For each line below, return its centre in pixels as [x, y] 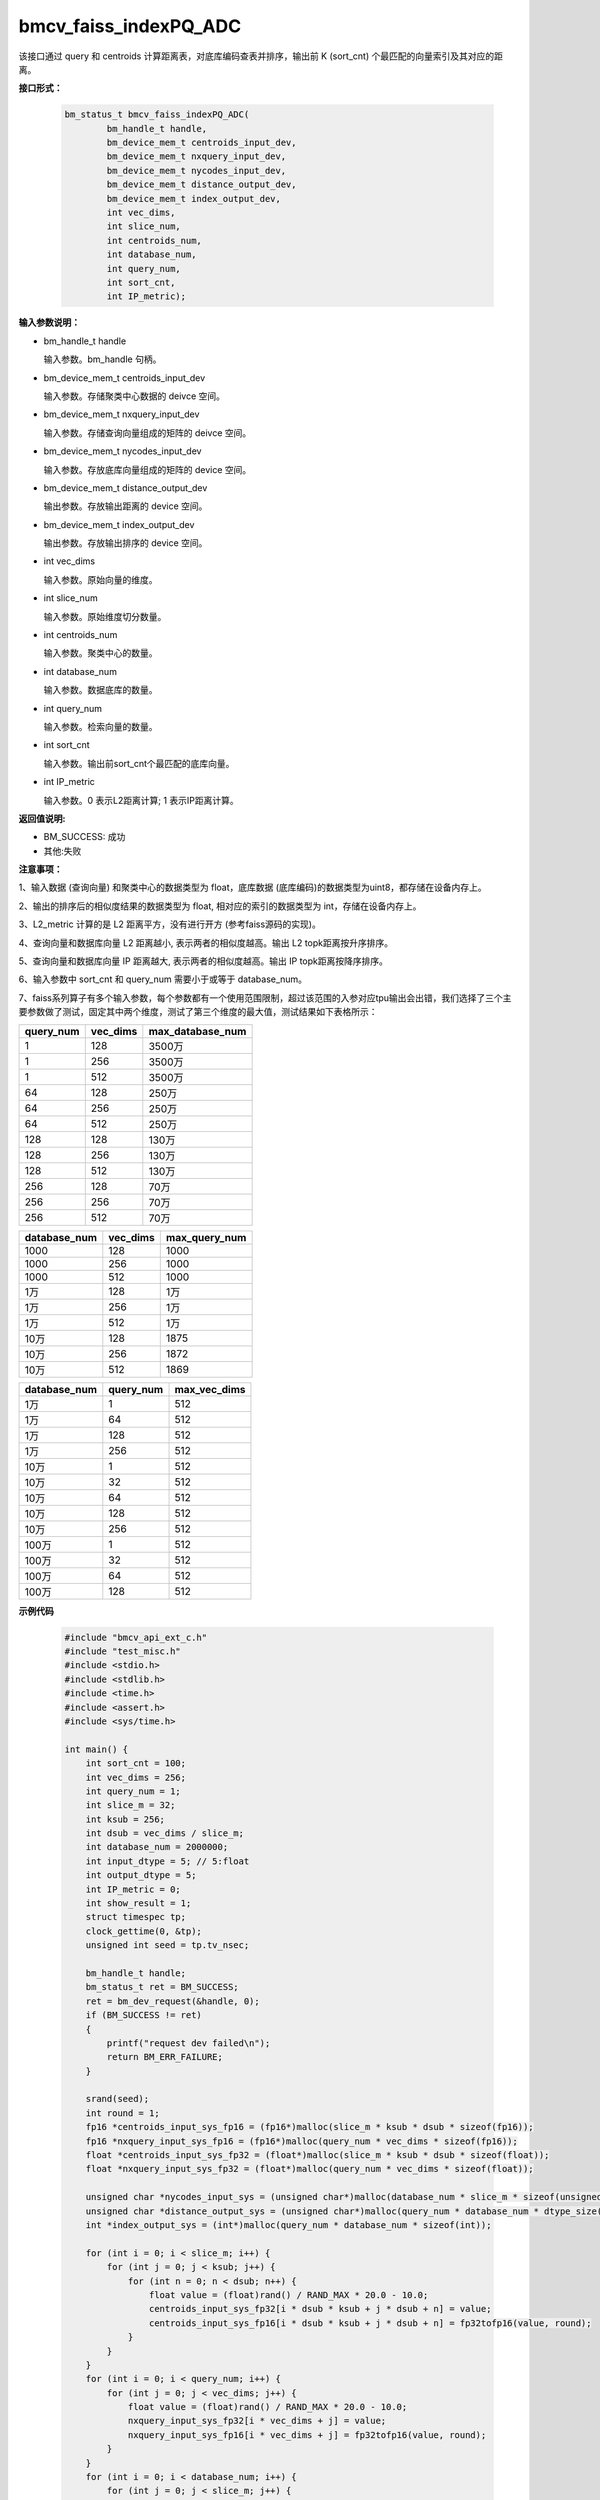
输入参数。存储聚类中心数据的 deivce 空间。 [134, 396]
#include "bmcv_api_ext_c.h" [136, 1637]
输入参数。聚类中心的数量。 [100, 653]
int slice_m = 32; [130, 1805]
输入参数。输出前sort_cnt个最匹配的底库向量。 [139, 763]
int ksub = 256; [125, 1819]
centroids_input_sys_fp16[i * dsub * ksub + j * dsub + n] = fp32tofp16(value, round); [370, 2323]
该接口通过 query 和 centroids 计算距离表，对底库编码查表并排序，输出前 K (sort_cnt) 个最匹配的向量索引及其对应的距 [261, 56]
